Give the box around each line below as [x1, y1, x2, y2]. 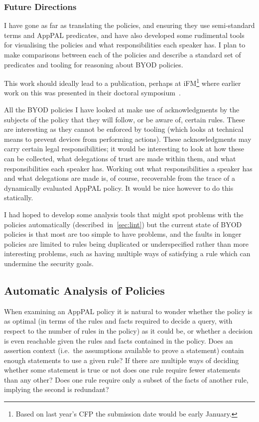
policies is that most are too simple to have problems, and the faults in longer [4, 229, 242, 239]
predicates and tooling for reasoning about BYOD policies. [4, 59, 183, 69]
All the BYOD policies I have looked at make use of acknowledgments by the [4, 104, 240, 115]
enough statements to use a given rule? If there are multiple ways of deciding [4, 355, 239, 365]
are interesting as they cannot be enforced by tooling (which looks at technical [4, 124, 244, 134]
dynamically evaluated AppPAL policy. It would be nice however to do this [4, 182, 234, 193]
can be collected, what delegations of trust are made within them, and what [4, 153, 236, 163]
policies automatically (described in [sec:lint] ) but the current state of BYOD [4, 219, 242, 229]
